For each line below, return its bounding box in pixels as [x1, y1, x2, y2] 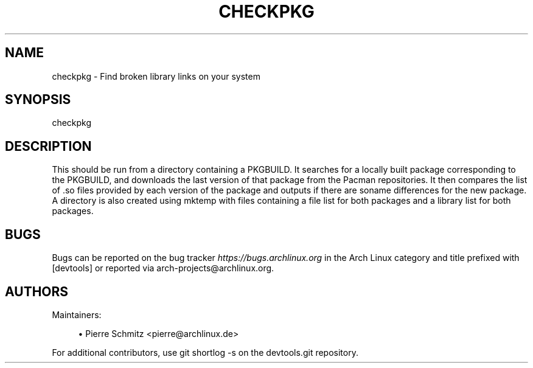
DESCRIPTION [5, 138, 92, 154]
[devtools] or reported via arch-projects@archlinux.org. [52, 263, 274, 274]
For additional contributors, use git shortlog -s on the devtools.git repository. [52, 347, 358, 358]
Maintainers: [52, 309, 102, 320]
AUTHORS [5, 283, 69, 299]
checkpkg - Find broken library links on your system [52, 71, 260, 82]
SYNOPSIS [5, 92, 71, 108]
